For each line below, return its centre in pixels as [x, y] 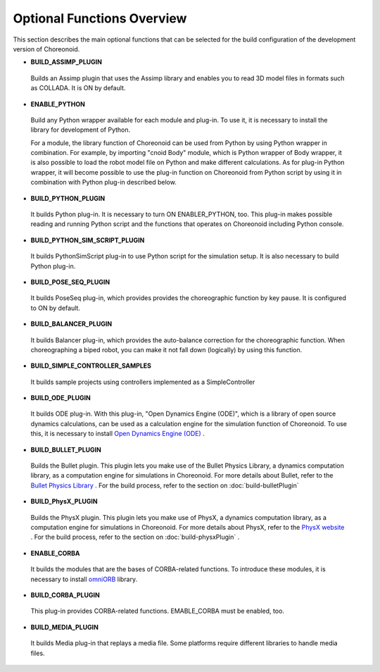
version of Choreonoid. [46, 49]
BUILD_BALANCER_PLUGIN [71, 324]
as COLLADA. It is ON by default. [78, 88]
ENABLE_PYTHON [58, 104]
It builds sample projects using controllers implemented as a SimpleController [143, 382]
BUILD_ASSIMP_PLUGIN [66, 62]
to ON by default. [56, 308]
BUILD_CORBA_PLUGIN [65, 595]
